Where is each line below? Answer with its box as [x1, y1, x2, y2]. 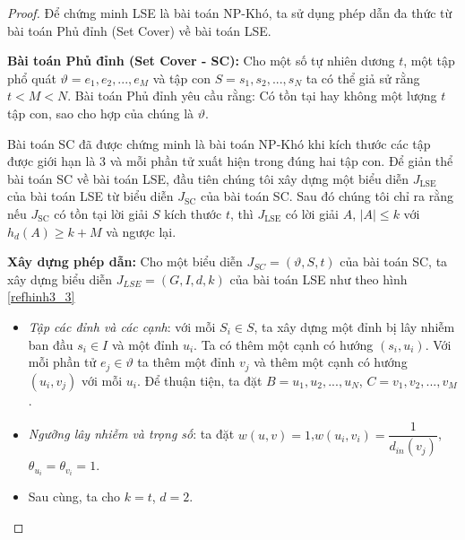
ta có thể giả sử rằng [306, 68, 420, 87]
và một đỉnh [111, 335, 179, 353]
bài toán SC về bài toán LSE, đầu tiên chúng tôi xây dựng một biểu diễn [7, 169, 409, 187]
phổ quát [7, 68, 56, 87]
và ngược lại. [106, 222, 177, 240]
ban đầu [28, 335, 73, 353]
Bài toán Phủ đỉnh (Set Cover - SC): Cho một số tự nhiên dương [7, 51, 395, 70]
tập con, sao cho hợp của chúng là [7, 103, 194, 122]
